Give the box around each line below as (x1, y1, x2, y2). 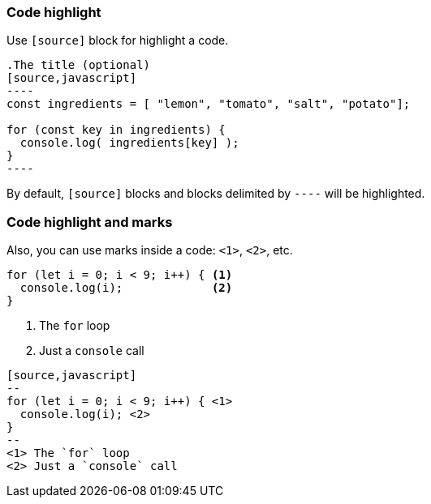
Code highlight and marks (6, 213, 173, 230)
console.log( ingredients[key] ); (19, 136, 239, 150)
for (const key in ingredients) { (6, 123, 226, 137)
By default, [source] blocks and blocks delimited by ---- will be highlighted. (6, 186, 425, 201)
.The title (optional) (6, 58, 151, 72)
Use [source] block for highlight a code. (6, 33, 229, 48)
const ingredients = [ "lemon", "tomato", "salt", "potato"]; (6, 97, 411, 111)
